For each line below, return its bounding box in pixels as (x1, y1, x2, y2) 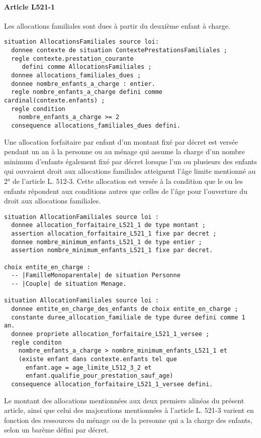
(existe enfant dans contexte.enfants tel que (18, 355, 177, 363)
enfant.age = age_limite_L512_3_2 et (25, 364, 152, 371)
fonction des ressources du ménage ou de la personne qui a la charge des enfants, (4, 414, 252, 425)
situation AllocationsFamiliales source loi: (4, 38, 159, 46)
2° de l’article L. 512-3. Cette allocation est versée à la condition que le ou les (4, 175, 243, 186)
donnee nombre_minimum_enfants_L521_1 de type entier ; (11, 238, 202, 246)
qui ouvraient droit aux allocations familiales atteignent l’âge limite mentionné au (4, 166, 256, 176)
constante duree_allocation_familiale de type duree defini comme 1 (11, 313, 245, 321)
